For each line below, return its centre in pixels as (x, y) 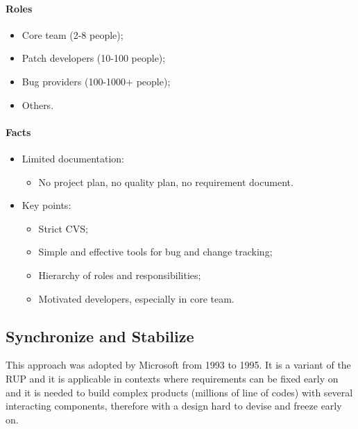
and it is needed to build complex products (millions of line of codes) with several (179, 392)
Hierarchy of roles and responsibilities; (120, 275)
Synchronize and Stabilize (100, 336)
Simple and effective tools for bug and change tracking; (155, 252)
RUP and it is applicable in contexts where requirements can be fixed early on (172, 378)
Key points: (46, 205)
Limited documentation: (73, 158)
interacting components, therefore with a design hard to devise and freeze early (174, 406)
